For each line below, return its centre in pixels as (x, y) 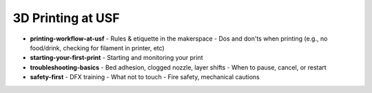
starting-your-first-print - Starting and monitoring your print (116, 58)
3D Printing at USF (66, 18)
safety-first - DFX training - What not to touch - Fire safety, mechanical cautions (145, 77)
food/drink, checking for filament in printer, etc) (97, 48)
